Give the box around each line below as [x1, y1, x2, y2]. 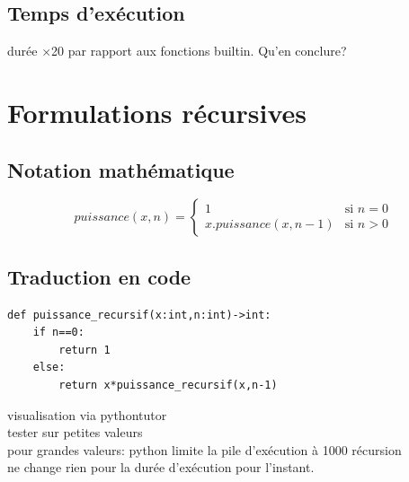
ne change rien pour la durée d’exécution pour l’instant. [7, 458, 315, 477]
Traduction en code [7, 262, 191, 290]
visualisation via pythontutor [7, 405, 167, 424]
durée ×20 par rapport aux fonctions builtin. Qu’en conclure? [7, 41, 347, 60]
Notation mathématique [7, 155, 235, 183]
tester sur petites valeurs [7, 423, 143, 442]
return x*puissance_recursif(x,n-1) [58, 378, 278, 391]
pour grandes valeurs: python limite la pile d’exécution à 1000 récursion [7, 440, 402, 459]
